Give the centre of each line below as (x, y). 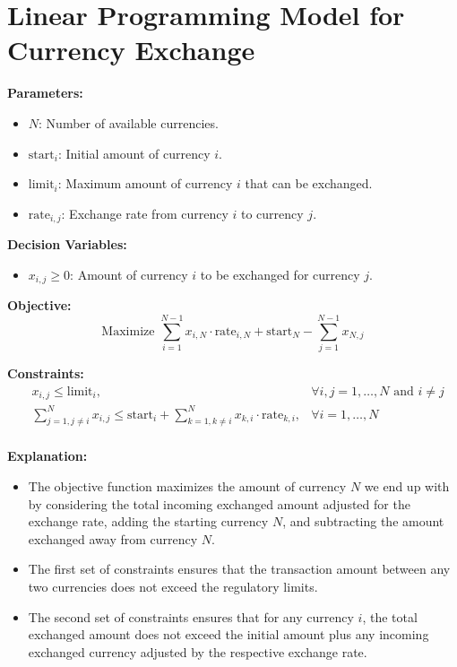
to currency (272, 213)
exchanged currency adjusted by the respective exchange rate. (198, 651)
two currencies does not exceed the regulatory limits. (173, 586)
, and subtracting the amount (363, 521)
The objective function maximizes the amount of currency (187, 485)
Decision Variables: (67, 244)
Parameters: (45, 93)
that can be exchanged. (309, 183)
